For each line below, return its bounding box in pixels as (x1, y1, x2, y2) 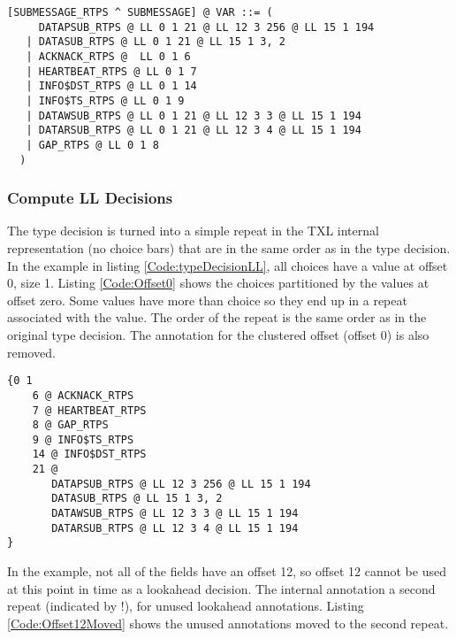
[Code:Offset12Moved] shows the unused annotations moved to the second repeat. (7, 613, 449, 632)
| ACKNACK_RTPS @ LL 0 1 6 (26, 50, 191, 63)
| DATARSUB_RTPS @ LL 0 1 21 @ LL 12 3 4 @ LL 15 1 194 (26, 124, 361, 137)
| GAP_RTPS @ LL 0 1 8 (26, 138, 159, 151)
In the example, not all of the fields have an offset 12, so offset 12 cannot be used (7, 562, 446, 581)
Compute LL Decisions (7, 187, 173, 209)
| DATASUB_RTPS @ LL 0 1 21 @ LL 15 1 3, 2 (26, 35, 285, 49)
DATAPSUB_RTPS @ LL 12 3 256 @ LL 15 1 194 (51, 477, 311, 490)
